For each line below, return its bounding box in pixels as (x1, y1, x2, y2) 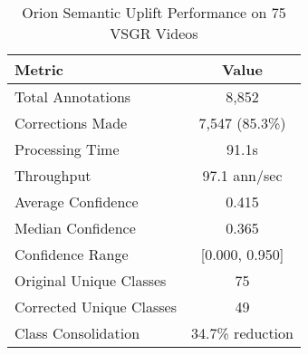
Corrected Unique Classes (14, 296, 177, 317)
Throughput (14, 165, 91, 186)
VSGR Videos (110, 23, 198, 43)
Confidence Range (14, 244, 129, 264)
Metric (14, 59, 63, 80)
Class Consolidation (14, 322, 140, 343)
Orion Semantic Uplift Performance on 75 (22, 2, 286, 23)
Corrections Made (14, 112, 128, 133)
